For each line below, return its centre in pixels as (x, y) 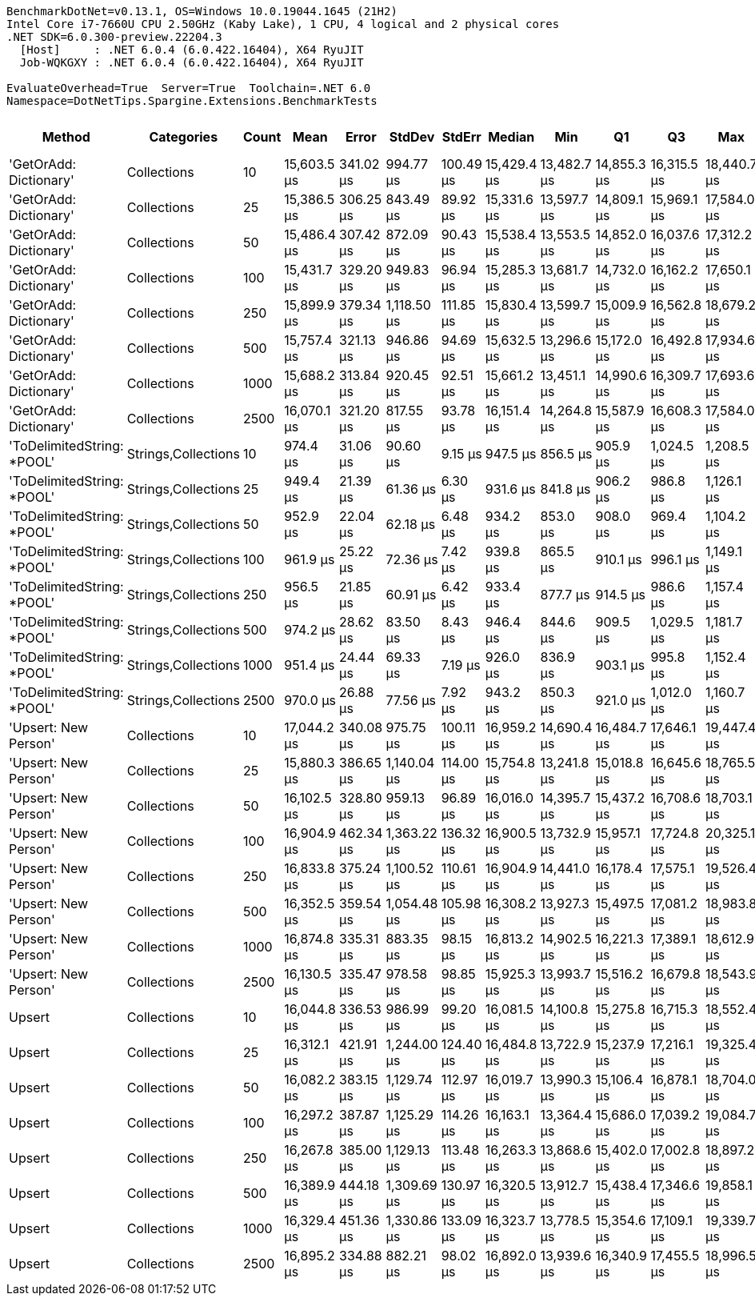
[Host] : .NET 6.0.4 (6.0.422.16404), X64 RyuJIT (192, 50)
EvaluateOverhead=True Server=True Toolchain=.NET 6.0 (189, 88)
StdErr (461, 137)
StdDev (412, 137)
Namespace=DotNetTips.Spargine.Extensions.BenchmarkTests (192, 101)
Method (66, 137)
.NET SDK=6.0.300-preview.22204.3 (114, 37)
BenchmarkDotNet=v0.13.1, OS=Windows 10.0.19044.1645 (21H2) (202, 11)
